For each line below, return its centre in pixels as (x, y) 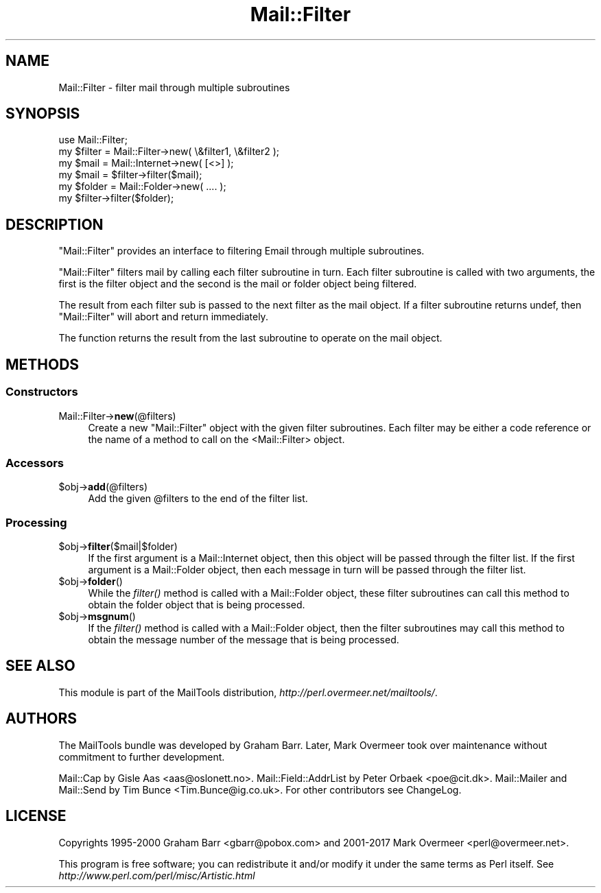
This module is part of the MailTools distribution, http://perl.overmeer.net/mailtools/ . (248, 692)
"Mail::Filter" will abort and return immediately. (163, 317)
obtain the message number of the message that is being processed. (244, 640)
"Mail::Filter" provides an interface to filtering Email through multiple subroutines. (241, 251)
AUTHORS (42, 719)
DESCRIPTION (55, 224)
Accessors (35, 463)
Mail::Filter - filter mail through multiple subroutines (174, 87)
